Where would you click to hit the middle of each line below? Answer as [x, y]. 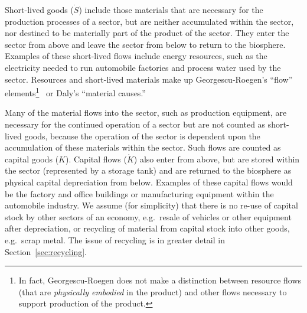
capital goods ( [32, 159]
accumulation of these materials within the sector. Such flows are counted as [143, 147]
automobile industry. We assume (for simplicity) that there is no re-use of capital [151, 205]
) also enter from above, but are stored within [217, 159]
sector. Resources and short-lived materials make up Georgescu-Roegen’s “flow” [149, 79]
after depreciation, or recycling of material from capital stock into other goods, [147, 228]
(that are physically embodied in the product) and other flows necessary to [153, 291]
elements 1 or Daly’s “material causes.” [75, 92]
